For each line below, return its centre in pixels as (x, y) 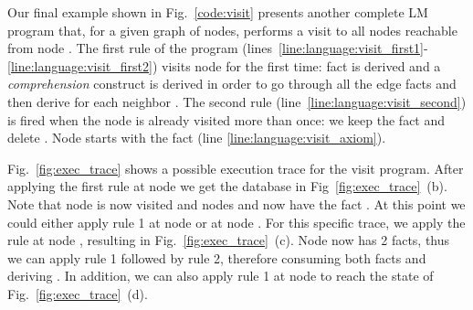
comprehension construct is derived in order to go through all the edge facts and (232, 84)
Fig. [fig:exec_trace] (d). (78, 293)
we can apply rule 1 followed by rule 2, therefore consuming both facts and (217, 257)
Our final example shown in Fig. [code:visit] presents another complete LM (218, 12)
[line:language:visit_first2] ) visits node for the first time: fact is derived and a (224, 65)
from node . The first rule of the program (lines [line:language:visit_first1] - (218, 48)
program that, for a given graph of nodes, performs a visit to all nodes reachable (232, 30)
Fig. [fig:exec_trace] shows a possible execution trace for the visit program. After (236, 168)
